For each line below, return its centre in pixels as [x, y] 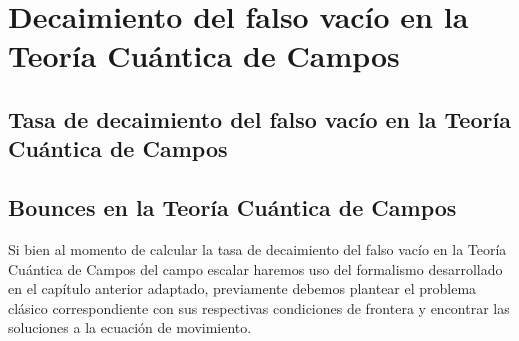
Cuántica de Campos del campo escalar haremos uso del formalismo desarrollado [255, 268]
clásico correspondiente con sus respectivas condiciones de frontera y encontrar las [259, 307]
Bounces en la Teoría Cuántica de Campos [232, 207]
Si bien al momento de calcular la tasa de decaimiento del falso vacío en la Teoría [257, 248]
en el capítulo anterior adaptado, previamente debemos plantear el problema [242, 288]
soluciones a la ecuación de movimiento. [130, 327]
